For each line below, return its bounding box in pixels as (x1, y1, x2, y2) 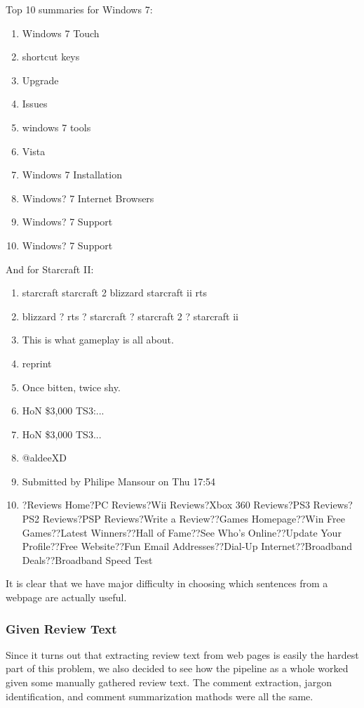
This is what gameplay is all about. (22, 332, 174, 347)
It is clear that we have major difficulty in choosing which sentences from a (6, 576, 328, 591)
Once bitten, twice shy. (22, 379, 121, 394)
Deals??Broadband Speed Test (22, 552, 153, 567)
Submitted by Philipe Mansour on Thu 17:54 (22, 473, 216, 488)
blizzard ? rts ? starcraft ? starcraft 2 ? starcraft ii (22, 308, 239, 323)
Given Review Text (6, 619, 117, 637)
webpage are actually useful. (6, 590, 127, 605)
